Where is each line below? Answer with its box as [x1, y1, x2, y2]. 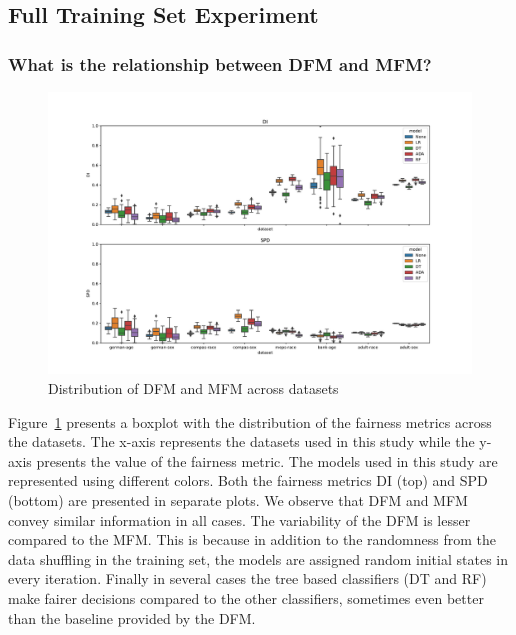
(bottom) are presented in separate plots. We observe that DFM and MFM [8, 489, 468, 510]
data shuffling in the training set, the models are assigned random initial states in [8, 548, 508, 569]
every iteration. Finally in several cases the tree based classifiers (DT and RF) [8, 568, 487, 589]
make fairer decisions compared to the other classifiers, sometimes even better [8, 587, 484, 608]
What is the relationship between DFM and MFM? [8, 51, 432, 76]
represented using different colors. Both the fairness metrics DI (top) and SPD [8, 470, 488, 491]
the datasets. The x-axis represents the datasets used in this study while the [8, 431, 475, 452]
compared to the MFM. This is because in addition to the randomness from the [8, 529, 496, 550]
